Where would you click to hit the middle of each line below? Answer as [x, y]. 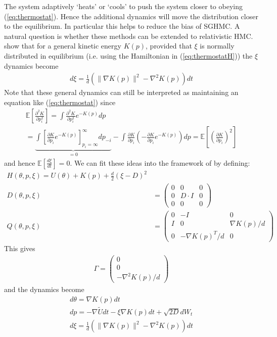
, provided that [169, 46]
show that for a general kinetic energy [63, 46]
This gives [20, 248]
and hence [20, 162]
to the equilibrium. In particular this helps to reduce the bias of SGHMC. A [122, 26]
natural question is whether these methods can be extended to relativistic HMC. [129, 36]
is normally [217, 46]
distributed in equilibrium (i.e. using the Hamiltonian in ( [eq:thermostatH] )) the [128, 55]
